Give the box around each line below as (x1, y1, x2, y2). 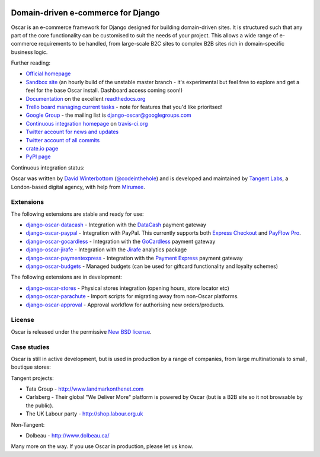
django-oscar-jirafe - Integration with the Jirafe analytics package (25, 246, 187, 253)
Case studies (11, 343, 50, 351)
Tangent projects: (11, 374, 55, 382)
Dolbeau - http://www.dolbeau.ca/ (25, 432, 110, 439)
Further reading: (11, 59, 50, 66)
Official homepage (25, 70, 71, 77)
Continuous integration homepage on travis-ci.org (25, 120, 148, 127)
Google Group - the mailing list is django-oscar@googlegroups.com (25, 111, 192, 119)
